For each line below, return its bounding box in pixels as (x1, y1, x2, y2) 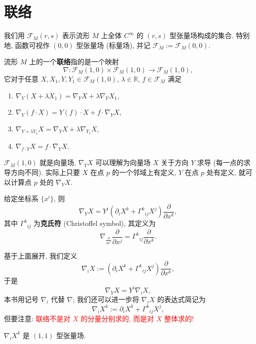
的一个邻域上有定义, (112, 167, 177, 177)
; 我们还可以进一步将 (73, 294, 140, 304)
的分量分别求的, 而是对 (80, 313, 154, 324)
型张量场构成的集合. (169, 30, 234, 41)
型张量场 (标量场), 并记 (76, 40, 150, 50)
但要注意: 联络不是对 (4, 313, 71, 324)
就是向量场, (39, 157, 76, 168)
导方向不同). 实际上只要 (4, 167, 80, 177)
